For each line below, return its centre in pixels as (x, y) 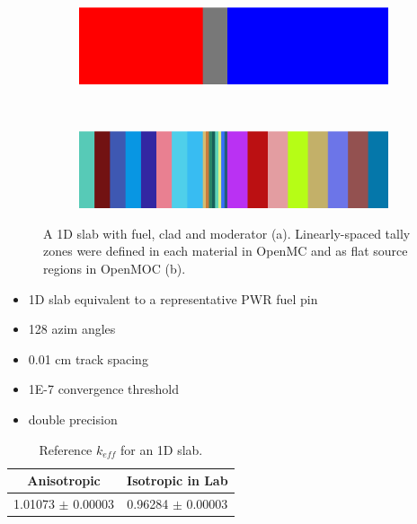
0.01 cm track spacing (88, 358)
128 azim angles (72, 329)
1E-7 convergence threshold (103, 389)
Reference (66, 449)
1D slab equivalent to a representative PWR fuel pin (173, 298)
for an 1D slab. (161, 449)
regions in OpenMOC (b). (115, 268)
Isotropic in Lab (177, 480)
